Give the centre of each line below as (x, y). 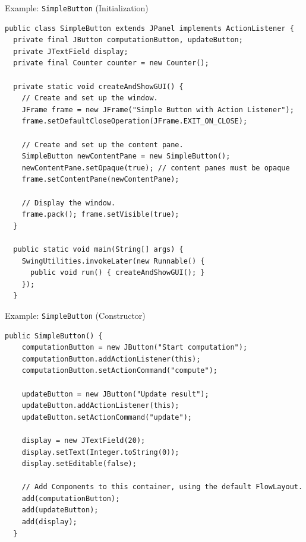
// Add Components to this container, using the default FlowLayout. (162, 487)
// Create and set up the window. (90, 98)
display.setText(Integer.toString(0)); (100, 452)
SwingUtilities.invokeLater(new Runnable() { (113, 261)
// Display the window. (69, 203)
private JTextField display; (71, 51)
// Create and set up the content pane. (102, 145)
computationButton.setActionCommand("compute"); (119, 371)
